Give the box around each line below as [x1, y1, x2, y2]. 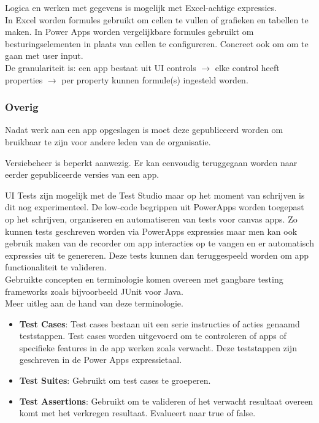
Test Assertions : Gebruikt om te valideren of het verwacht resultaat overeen [19, 394, 313, 407]
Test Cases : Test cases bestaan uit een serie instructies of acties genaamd [19, 317, 300, 330]
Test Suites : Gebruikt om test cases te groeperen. [19, 374, 211, 387]
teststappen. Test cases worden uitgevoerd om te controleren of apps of [19, 329, 286, 342]
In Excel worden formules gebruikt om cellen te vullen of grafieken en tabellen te [5, 13, 309, 26]
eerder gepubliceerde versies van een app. [5, 168, 159, 181]
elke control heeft [215, 61, 280, 74]
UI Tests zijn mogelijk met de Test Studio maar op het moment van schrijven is [5, 188, 305, 201]
